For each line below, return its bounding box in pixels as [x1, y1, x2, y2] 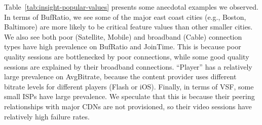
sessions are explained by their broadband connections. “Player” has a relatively [4, 61, 252, 72]
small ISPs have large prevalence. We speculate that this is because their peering [4, 91, 255, 102]
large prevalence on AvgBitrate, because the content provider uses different [4, 71, 237, 82]
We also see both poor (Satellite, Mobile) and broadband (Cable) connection [4, 31, 242, 42]
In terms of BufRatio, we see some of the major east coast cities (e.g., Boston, [4, 11, 246, 22]
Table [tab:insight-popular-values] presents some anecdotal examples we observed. [4, 2, 258, 12]
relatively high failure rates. [4, 111, 90, 121]
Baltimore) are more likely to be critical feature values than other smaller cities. [4, 21, 253, 32]
